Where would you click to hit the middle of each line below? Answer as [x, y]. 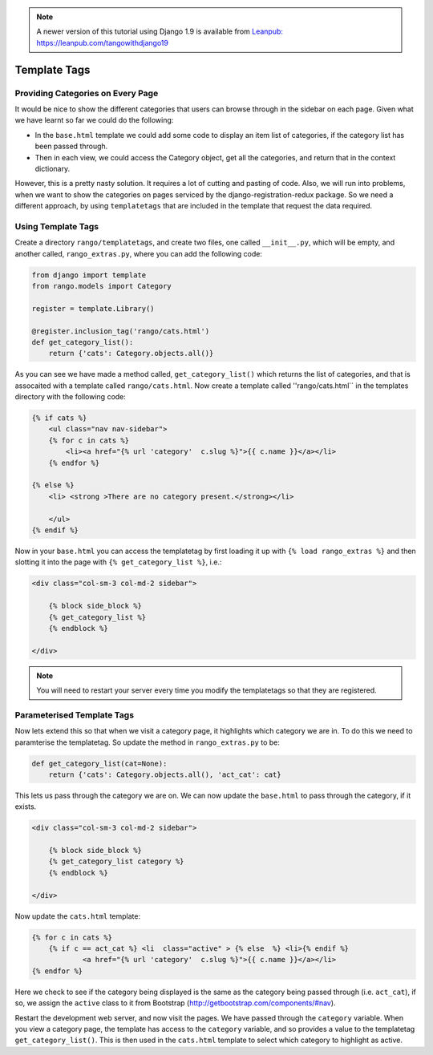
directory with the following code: [70, 397]
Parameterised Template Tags [75, 715]
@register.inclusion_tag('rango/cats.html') [121, 331]
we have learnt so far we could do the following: [94, 120]
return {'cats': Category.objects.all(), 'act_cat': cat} [165, 774]
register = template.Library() [93, 308]
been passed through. [71, 146]
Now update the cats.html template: [78, 916]
